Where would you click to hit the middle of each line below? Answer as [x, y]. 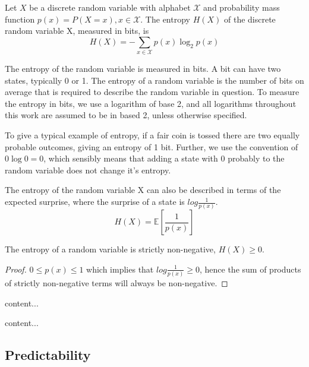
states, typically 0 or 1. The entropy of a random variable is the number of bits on [154, 80]
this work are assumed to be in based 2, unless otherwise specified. [126, 115]
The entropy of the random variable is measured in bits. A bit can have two [143, 69]
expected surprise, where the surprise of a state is [95, 202]
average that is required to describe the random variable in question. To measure [152, 92]
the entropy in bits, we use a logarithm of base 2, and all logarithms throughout [151, 103]
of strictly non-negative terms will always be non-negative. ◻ [116, 283]
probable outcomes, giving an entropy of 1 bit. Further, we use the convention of [152, 146]
